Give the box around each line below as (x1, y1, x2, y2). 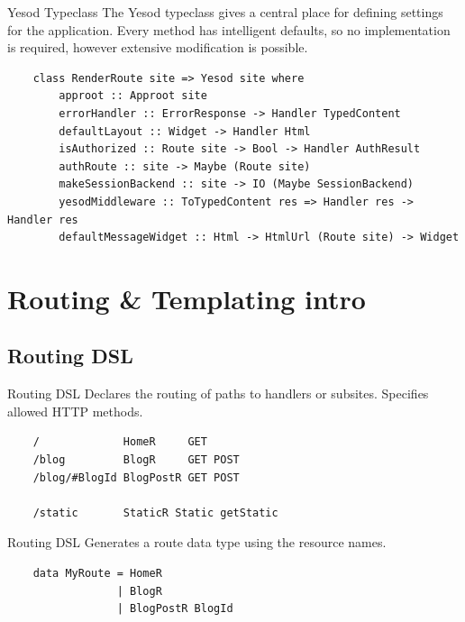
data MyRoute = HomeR (32, 567, 162, 581)
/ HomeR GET (32, 435, 207, 449)
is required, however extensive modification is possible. (7, 38, 308, 57)
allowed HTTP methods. (7, 401, 143, 420)
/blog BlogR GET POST (32, 453, 240, 467)
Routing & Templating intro (7, 279, 366, 316)
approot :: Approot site (59, 89, 207, 103)
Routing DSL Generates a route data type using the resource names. (7, 533, 387, 552)
